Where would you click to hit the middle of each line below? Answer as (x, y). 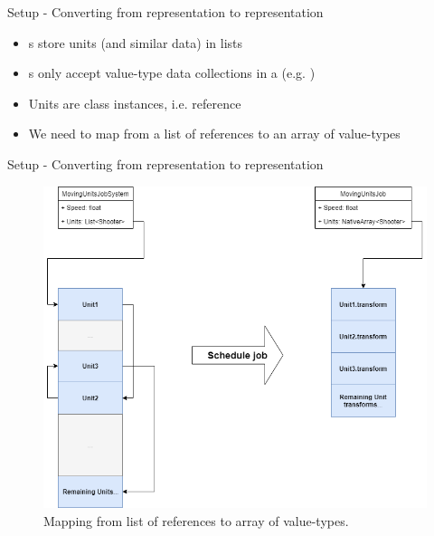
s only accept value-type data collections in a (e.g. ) (172, 73)
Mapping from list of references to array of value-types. (196, 521)
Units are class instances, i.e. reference (135, 103)
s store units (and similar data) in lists (136, 42)
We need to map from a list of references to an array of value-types (214, 134)
